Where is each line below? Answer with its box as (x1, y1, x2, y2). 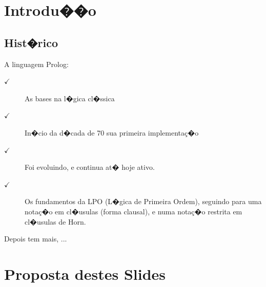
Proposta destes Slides (4, 263, 166, 284)
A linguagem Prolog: (4, 58, 69, 69)
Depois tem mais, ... (4, 233, 67, 244)
